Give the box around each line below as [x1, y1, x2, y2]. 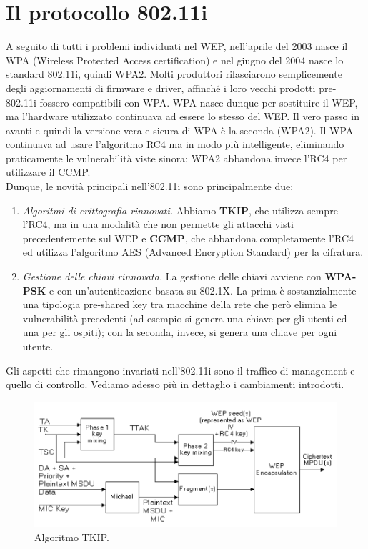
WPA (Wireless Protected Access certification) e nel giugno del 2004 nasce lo [6, 52, 344, 67]
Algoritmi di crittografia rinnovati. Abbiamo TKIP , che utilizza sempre [22, 202, 338, 217]
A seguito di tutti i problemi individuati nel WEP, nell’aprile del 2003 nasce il [6, 39, 348, 54]
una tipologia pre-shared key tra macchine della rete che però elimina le [22, 297, 337, 312]
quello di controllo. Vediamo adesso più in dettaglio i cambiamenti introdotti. [6, 377, 344, 392]
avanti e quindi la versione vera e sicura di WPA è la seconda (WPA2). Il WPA [6, 122, 354, 137]
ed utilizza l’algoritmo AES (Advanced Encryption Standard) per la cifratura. [22, 244, 364, 259]
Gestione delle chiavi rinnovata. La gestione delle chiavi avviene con [22, 269, 322, 284]
